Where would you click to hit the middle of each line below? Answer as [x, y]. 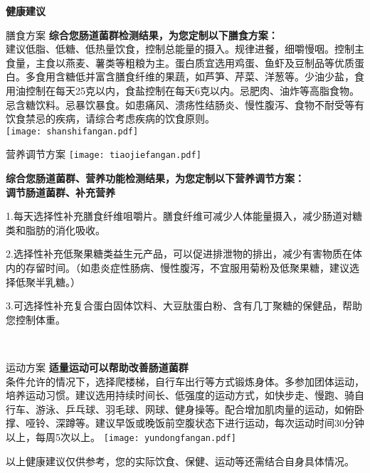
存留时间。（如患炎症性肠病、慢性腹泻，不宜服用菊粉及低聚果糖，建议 [187, 268]
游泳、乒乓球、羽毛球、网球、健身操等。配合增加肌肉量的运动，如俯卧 [200, 409]
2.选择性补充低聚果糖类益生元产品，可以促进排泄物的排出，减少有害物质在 [179, 254]
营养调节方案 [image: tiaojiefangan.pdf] [104, 154]
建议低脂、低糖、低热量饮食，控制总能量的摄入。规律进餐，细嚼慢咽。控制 [180, 49]
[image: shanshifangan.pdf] [72, 131]
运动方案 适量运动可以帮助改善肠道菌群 [97, 367]
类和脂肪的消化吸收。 [55, 229]
